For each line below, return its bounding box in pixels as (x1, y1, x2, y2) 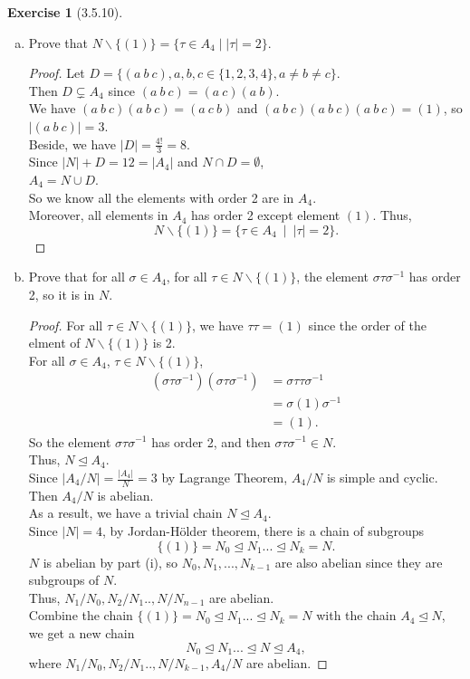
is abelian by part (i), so (43, 552, 178, 571)
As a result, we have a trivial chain (28, 503, 223, 522)
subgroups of (28, 570, 100, 589)
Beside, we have (28, 134, 117, 153)
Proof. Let (28, 63, 85, 82)
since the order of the (308, 315, 427, 334)
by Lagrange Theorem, (161, 468, 288, 486)
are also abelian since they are (274, 552, 443, 571)
